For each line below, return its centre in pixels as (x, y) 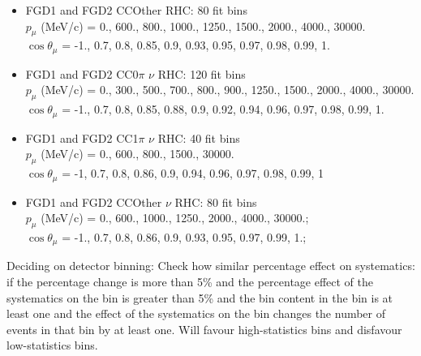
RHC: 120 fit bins (202, 73)
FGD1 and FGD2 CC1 (82, 137)
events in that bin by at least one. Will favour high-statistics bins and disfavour (204, 329)
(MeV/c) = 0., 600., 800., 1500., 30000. (137, 154)
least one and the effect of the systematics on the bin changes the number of (196, 313)
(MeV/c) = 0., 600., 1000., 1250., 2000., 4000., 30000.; (175, 218)
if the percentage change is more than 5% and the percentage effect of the (190, 281)
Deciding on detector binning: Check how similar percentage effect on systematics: (211, 266)
